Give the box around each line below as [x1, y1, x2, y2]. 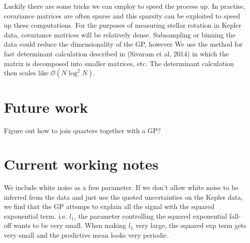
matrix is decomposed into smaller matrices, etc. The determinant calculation [4, 58, 234, 68]
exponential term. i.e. [4, 210, 67, 221]
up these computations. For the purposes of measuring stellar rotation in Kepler [4, 20, 242, 30]
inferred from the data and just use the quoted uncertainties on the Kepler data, [4, 191, 243, 202]
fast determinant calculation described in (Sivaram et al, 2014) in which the [4, 48, 229, 58]
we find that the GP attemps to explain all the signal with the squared [4, 201, 215, 211]
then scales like [4, 68, 48, 78]
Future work [4, 97, 88, 117]
